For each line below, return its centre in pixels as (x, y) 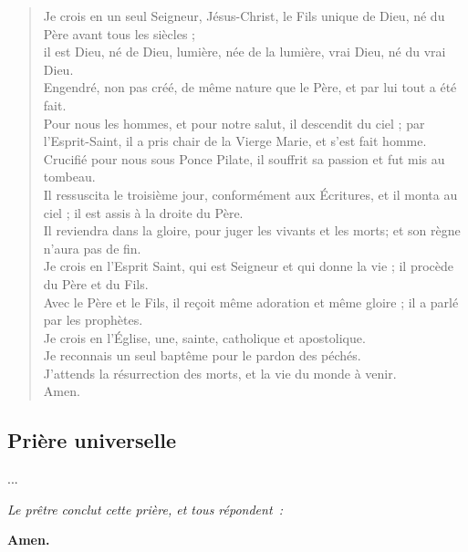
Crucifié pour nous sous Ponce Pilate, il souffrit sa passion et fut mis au (244, 158)
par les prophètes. (93, 320)
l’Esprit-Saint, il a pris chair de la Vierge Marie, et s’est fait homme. (235, 141)
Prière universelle (92, 440)
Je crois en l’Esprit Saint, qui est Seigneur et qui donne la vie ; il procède (248, 266)
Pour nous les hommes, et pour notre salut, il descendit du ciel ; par (234, 123)
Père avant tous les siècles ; (119, 33)
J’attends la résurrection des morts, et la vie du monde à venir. (220, 373)
